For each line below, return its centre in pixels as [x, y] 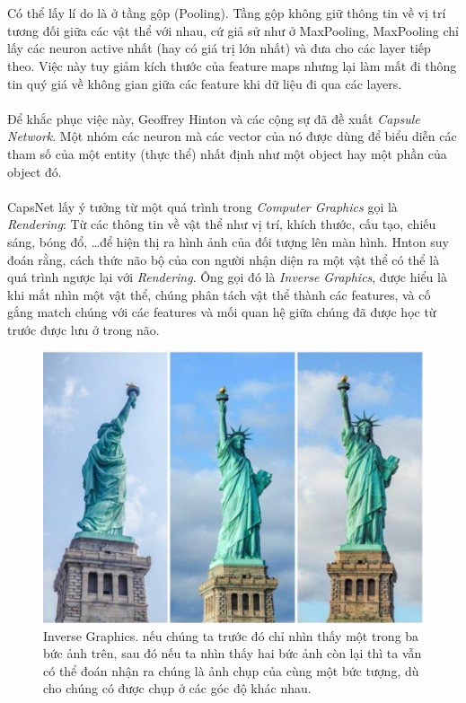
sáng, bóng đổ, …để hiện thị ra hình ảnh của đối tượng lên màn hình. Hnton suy [228, 241]
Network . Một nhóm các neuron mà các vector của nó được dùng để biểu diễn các [232, 136]
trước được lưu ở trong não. [84, 329]
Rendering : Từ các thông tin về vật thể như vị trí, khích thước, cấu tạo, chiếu [222, 224]
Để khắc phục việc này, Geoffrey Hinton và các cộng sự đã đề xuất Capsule [214, 118]
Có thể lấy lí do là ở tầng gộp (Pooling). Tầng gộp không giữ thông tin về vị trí [227, 13]
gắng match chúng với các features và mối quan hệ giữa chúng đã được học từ [222, 312]
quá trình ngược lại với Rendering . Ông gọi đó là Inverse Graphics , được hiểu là [227, 277]
